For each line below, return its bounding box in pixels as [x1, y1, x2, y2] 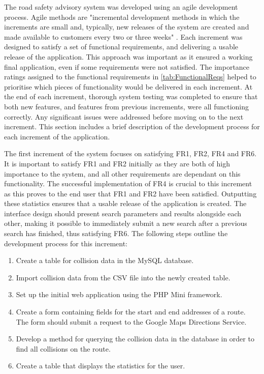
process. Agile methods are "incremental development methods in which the [4, 11, 240, 22]
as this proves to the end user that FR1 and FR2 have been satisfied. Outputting [4, 188, 257, 198]
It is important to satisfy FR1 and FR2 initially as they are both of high [4, 158, 230, 168]
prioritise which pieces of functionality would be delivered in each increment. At [4, 81, 253, 92]
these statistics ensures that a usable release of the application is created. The [4, 198, 247, 209]
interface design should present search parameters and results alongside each [4, 208, 242, 218]
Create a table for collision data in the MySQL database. [16, 255, 194, 266]
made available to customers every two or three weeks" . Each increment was [4, 31, 243, 42]
